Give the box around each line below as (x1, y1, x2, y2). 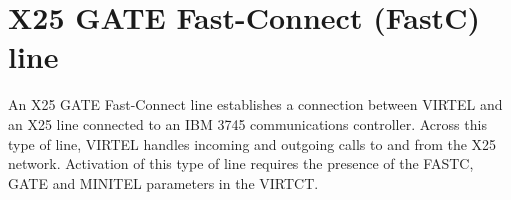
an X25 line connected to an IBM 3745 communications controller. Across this (8, 113, 487, 134)
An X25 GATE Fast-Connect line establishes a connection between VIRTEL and (8, 94, 503, 115)
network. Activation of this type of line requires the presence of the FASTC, (8, 153, 474, 174)
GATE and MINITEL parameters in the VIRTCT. (8, 172, 319, 193)
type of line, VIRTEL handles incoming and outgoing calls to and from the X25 (8, 133, 497, 154)
